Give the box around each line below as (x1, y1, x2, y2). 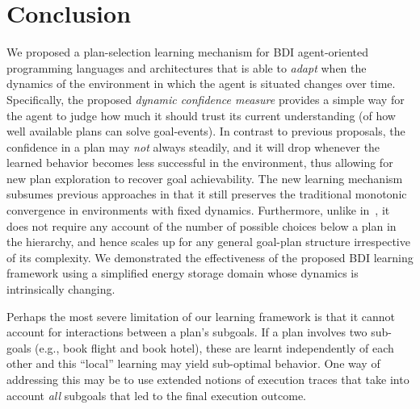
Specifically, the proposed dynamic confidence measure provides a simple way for (6, 90, 405, 107)
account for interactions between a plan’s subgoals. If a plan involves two (6, 323, 367, 340)
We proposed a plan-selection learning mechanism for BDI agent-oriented (6, 44, 368, 61)
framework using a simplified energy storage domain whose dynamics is (6, 265, 359, 282)
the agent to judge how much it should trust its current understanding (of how (6, 106, 396, 123)
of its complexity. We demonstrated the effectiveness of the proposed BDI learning (6, 248, 414, 265)
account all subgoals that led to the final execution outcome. (6, 386, 306, 403)
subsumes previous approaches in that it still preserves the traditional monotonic (6, 186, 407, 202)
